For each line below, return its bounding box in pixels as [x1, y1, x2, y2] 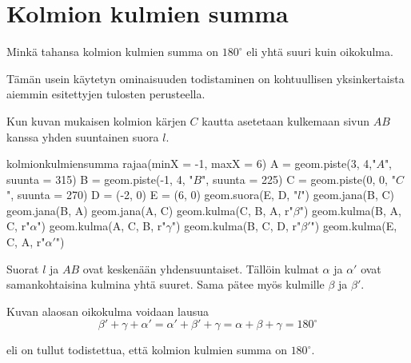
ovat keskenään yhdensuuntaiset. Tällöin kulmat [82, 260, 319, 277]
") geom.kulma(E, [310, 217, 397, 234]
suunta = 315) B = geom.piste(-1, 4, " [6, 170, 194, 187]
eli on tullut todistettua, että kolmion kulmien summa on [6, 341, 287, 358]
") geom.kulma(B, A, [299, 201, 401, 218]
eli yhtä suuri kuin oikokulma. [246, 43, 393, 60]
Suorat [6, 260, 39, 277]
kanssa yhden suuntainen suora [6, 128, 159, 145]
